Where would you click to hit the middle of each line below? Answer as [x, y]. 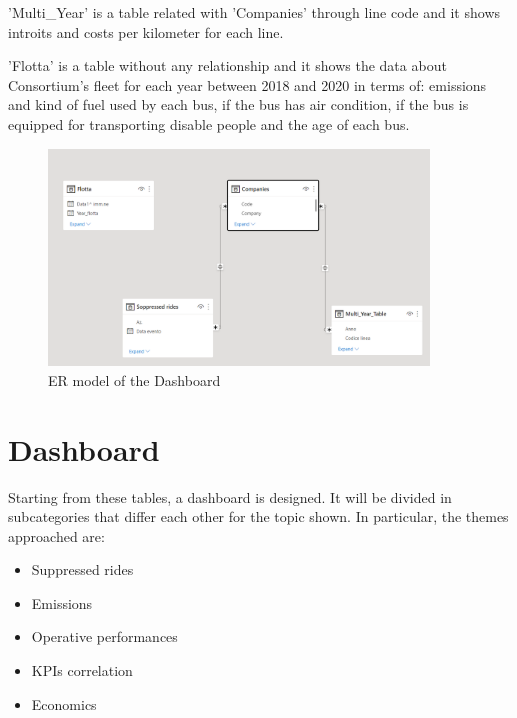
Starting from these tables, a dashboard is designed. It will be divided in [230, 496]
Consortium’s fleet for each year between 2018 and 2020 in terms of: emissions [247, 84]
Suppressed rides [82, 569]
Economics [64, 703]
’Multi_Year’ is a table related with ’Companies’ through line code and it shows [254, 12]
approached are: [56, 535]
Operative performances [104, 636]
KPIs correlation [82, 670]
